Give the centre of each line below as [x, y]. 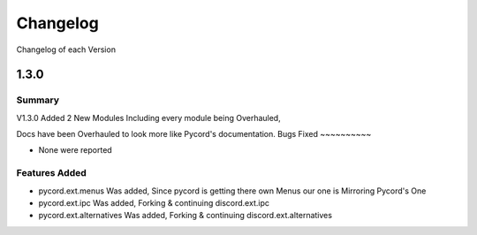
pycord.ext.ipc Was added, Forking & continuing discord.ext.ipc [154, 203]
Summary [38, 100]
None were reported [75, 150]
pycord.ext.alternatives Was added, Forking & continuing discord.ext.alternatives [185, 216]
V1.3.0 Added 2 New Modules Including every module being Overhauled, [149, 117]
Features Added [52, 173]
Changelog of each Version [66, 49]
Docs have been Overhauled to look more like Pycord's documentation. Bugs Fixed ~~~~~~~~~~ [194, 134]
